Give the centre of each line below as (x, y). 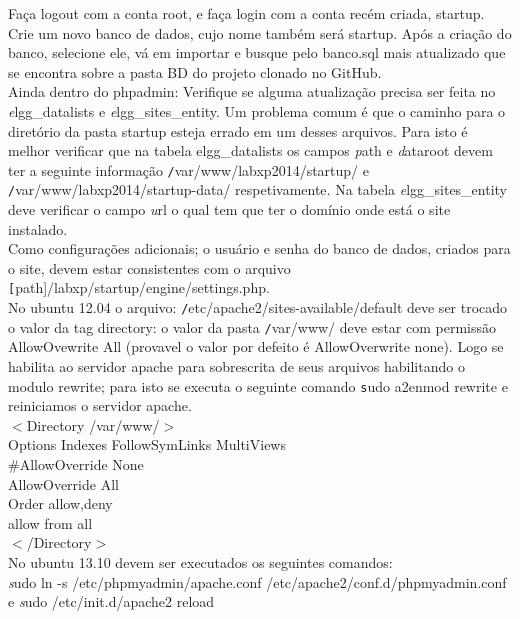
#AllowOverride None (76, 464)
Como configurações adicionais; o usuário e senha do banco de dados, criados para (259, 248)
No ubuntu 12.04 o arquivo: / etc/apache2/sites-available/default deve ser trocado (258, 307)
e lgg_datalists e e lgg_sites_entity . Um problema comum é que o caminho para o (257, 110)
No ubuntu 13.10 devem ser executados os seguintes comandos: (200, 562)
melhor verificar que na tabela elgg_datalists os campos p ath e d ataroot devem (250, 150)
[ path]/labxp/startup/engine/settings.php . (139, 287)
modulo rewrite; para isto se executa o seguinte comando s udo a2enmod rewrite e (258, 385)
